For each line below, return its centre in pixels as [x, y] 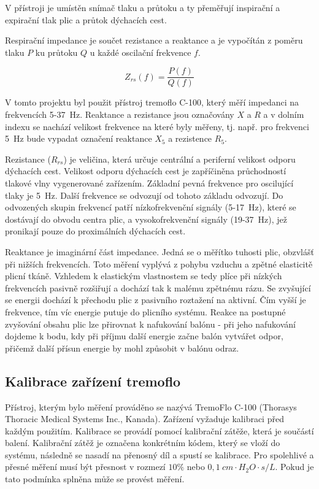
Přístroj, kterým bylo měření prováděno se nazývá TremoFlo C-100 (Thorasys [151, 406]
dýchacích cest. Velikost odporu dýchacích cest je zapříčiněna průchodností [146, 171]
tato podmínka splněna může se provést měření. [95, 479]
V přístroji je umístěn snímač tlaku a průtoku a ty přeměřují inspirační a [143, 7]
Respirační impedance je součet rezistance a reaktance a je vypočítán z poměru [154, 40]
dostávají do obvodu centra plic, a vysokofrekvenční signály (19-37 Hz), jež [146, 219]
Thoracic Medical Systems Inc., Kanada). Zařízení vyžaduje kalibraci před [144, 419]
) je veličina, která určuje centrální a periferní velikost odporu [179, 159]
